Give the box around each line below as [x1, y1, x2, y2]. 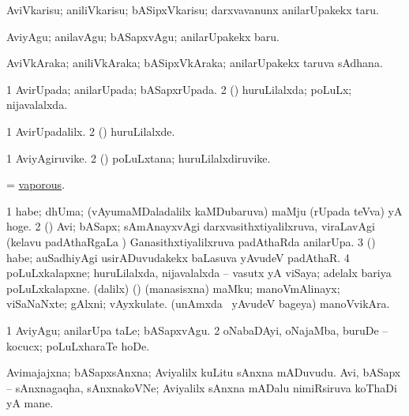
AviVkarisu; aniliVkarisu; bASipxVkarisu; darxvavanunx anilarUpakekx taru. [6, 2, 379, 17]
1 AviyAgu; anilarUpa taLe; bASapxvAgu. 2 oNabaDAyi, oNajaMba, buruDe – [6, 321, 388, 338]
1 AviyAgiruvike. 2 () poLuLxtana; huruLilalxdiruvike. [6, 149, 271, 166]
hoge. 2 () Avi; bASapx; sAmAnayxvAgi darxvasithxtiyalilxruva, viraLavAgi [6, 218, 375, 234]
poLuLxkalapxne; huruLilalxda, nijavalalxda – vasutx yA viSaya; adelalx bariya [6, 264, 392, 281]
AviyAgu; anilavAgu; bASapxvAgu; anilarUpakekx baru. [6, 28, 280, 44]
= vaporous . [6, 176, 66, 193]
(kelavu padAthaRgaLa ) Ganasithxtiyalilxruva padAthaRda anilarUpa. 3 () [6, 233, 376, 249]
